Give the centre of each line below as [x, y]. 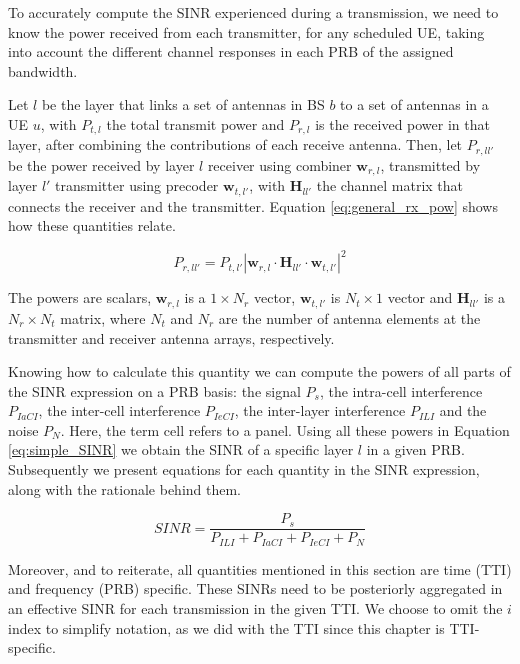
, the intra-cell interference [401, 390]
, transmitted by [430, 164]
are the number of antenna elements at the [349, 317]
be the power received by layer [101, 164]
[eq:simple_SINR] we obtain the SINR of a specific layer [181, 449]
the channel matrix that [390, 185]
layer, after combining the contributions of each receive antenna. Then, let [235, 144]
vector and [420, 297]
